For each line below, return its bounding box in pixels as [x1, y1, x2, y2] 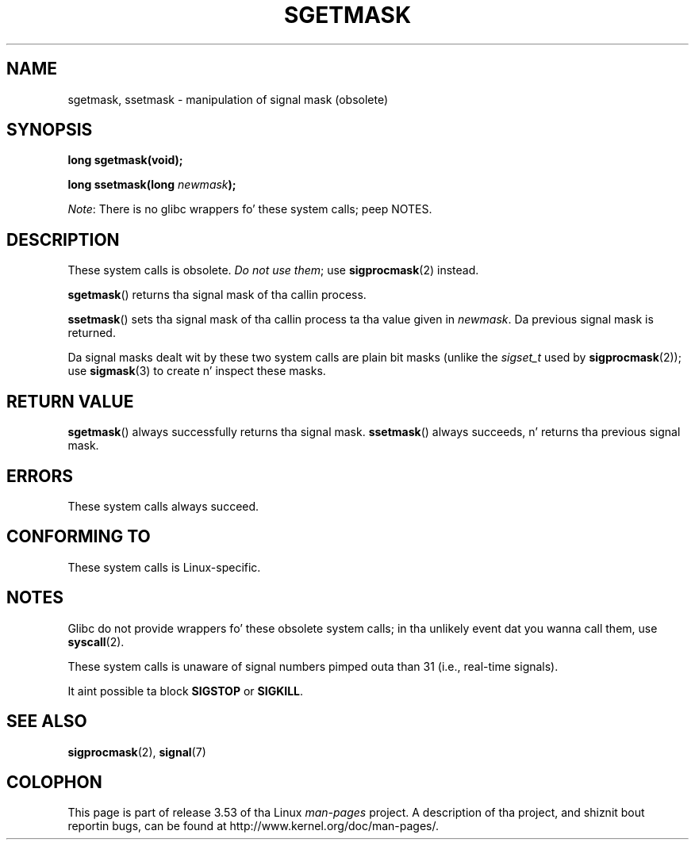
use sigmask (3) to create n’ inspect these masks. [67, 364, 326, 378]
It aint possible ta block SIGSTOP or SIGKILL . [67, 683, 304, 698]
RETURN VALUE [6, 391, 134, 412]
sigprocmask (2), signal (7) [67, 745, 206, 759]
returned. [67, 326, 116, 340]
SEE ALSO [6, 711, 87, 732]
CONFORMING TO [6, 526, 151, 547]
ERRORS [6, 465, 74, 486]
